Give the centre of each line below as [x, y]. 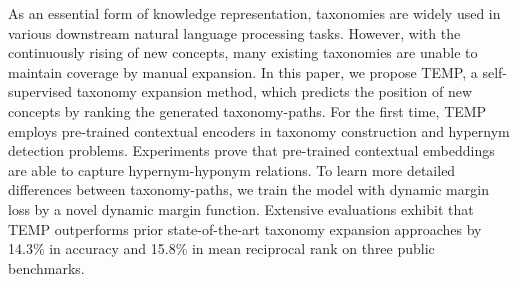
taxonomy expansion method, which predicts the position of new [274, 91]
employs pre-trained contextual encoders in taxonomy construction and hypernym [259, 130]
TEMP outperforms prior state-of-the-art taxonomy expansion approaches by [245, 228]
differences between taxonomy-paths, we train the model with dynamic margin [248, 189]
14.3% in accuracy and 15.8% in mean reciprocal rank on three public [221, 248]
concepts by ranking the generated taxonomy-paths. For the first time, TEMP [247, 110]
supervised [40, 91]
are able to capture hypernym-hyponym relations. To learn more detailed [232, 169]
